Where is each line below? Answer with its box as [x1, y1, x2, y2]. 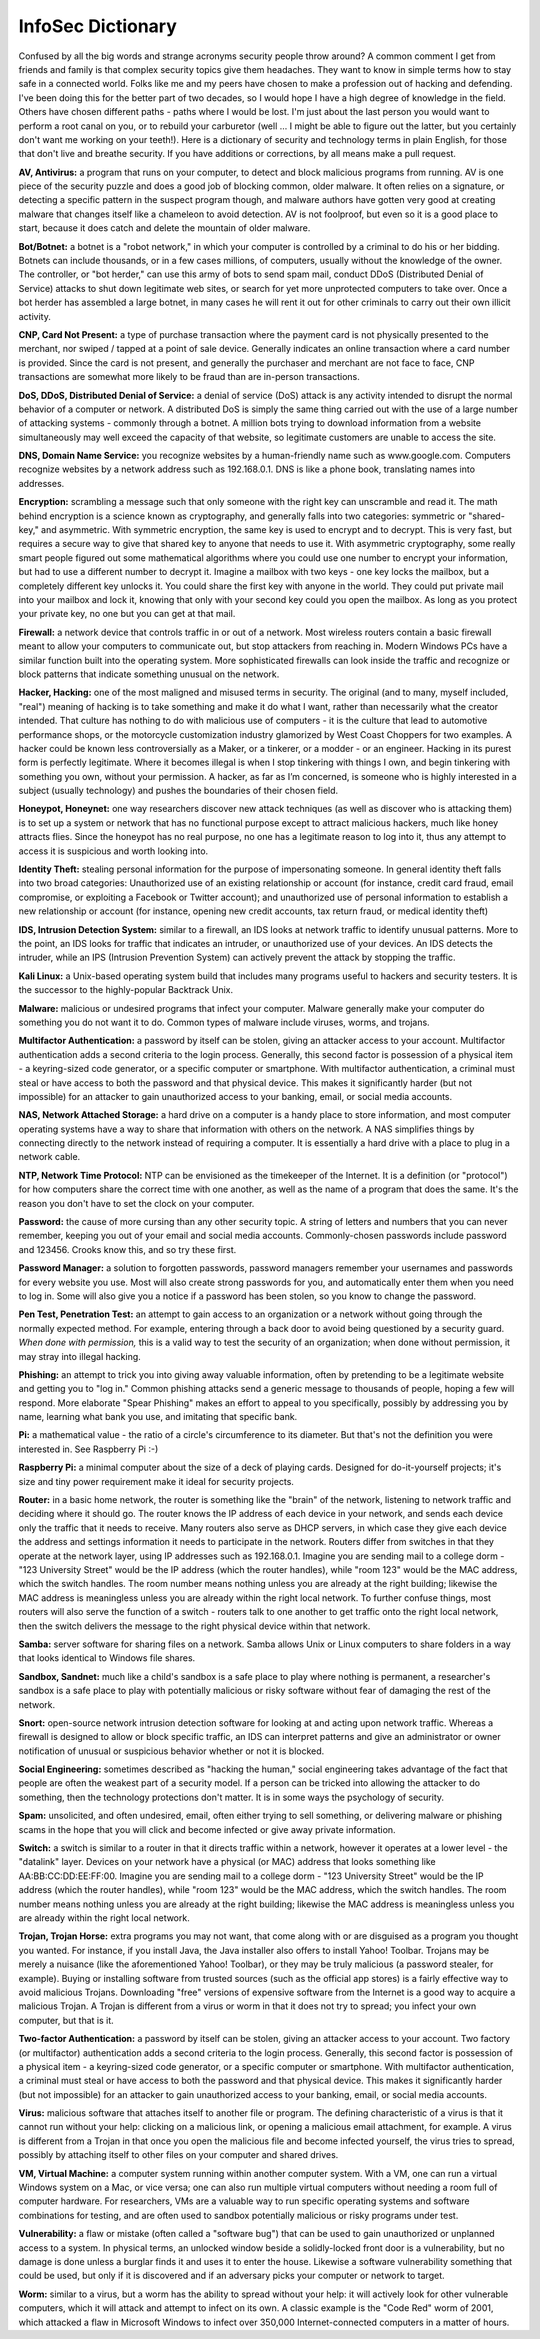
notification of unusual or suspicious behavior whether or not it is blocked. [18, 1745, 325, 1757]
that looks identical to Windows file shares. [18, 1652, 196, 1664]
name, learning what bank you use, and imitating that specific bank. [18, 1411, 298, 1423]
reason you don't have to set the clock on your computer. [18, 1197, 255, 1209]
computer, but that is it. [18, 2014, 114, 2026]
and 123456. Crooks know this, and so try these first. [18, 1243, 237, 1255]
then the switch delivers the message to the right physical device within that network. [18, 1620, 371, 1632]
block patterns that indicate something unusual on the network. [18, 668, 280, 680]
